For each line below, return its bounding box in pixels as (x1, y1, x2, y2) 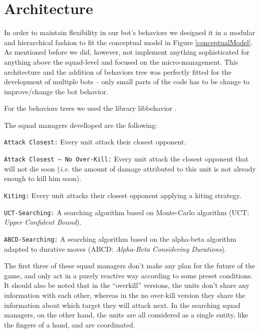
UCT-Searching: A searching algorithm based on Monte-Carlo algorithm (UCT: (4, 207, 249, 217)
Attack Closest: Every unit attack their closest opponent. (4, 136, 186, 147)
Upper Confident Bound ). (4, 217, 82, 227)
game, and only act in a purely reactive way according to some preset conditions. (4, 270, 253, 280)
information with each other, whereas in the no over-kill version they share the (4, 289, 245, 300)
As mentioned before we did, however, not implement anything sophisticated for (4, 47, 249, 57)
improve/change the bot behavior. (4, 86, 108, 96)
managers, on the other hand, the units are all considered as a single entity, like (4, 309, 248, 320)
